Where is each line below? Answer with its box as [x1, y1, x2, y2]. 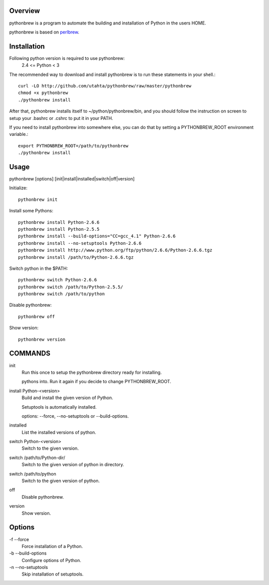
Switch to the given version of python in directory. [21, 462, 125, 468]
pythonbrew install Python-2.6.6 [18, 219, 100, 225]
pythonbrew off [18, 314, 55, 319]
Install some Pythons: [9, 208, 53, 214]
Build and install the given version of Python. [21, 395, 114, 401]
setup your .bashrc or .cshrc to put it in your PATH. [9, 115, 113, 121]
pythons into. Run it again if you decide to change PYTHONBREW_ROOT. [21, 379, 171, 385]
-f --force [9, 536, 29, 542]
